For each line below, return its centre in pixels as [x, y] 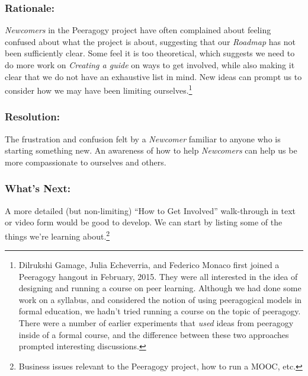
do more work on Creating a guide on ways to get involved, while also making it [150, 65]
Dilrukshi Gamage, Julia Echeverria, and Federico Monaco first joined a [149, 265]
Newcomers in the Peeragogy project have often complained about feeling [138, 30]
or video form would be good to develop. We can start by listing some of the [144, 222]
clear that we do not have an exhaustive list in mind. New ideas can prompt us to [153, 76]
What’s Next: [38, 188]
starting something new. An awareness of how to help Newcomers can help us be [151, 150]
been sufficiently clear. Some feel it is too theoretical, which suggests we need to [150, 53]
